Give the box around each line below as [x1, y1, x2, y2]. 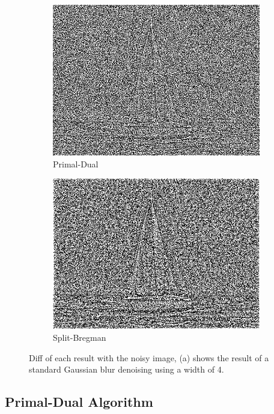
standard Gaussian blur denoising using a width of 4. [29, 363, 224, 376]
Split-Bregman [53, 331, 106, 343]
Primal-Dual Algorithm [5, 392, 153, 411]
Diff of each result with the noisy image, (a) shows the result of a [29, 351, 269, 364]
